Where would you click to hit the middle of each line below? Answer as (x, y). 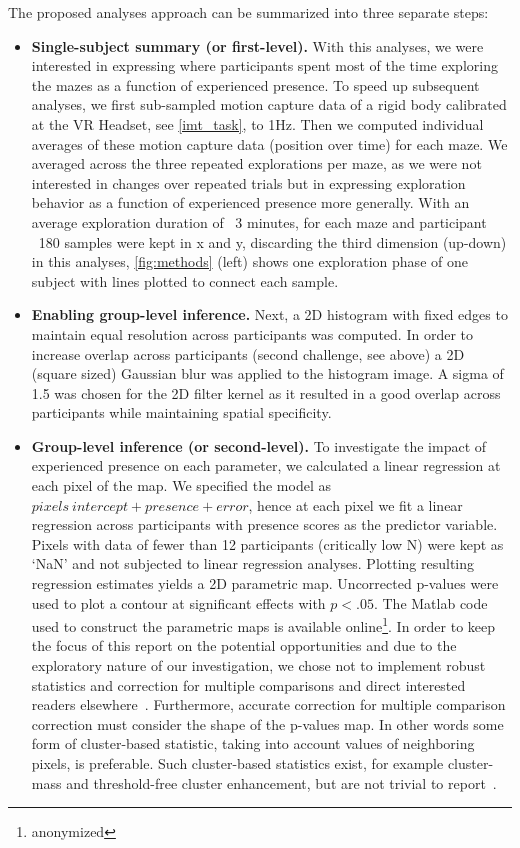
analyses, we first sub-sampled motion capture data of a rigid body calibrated (269, 104)
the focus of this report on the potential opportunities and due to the (244, 645)
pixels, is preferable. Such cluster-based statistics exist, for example (237, 763)
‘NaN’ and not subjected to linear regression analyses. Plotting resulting (253, 563)
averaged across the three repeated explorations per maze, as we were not (256, 163)
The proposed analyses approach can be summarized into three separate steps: (248, 12)
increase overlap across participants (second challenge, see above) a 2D (248, 353)
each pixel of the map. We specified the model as (181, 485)
